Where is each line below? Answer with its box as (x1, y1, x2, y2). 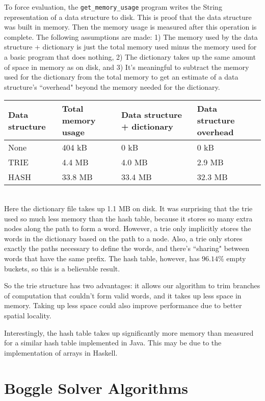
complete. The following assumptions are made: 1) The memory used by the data (4, 31, 258, 42)
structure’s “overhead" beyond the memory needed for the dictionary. (4, 81, 220, 92)
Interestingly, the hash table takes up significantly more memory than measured (4, 327, 254, 338)
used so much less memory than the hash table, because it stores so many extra (4, 213, 253, 223)
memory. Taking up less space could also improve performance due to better (4, 300, 242, 311)
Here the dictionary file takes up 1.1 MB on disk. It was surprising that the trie (4, 203, 253, 213)
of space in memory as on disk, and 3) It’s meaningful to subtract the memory (4, 61, 249, 72)
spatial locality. (4, 310, 51, 320)
